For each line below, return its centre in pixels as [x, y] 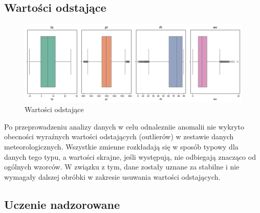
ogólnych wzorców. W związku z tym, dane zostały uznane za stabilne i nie [122, 167]
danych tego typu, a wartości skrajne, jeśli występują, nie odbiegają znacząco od [130, 156]
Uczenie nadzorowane [62, 204]
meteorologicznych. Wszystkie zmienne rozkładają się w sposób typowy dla [121, 146]
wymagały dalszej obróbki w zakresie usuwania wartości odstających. [112, 176]
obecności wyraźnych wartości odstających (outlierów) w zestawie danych [119, 136]
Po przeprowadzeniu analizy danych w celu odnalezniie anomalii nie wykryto [124, 126]
